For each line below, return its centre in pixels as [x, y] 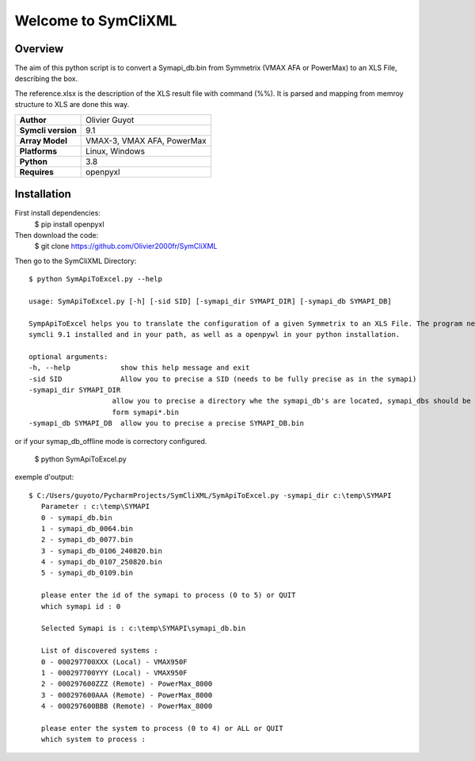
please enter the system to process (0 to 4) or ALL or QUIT [162, 728]
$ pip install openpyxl [69, 224]
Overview [39, 49]
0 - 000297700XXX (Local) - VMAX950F [114, 662]
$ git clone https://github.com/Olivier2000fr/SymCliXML [126, 247]
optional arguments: [68, 356]
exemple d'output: [44, 477]
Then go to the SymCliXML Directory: [76, 261]
